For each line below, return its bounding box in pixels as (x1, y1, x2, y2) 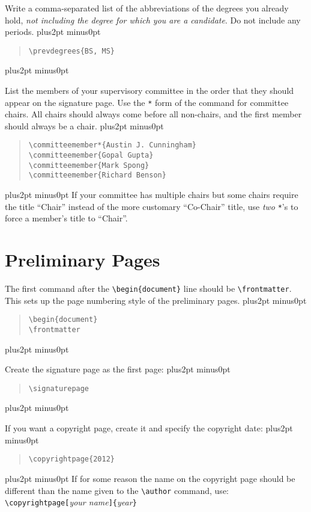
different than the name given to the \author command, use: (5, 484, 229, 496)
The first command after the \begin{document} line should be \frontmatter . (5, 282, 292, 295)
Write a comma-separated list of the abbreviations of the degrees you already (5, 2, 289, 14)
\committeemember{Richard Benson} (28, 171, 166, 180)
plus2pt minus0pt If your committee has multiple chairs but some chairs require (5, 188, 298, 201)
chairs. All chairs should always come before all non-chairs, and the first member (5, 108, 302, 120)
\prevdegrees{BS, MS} (28, 46, 115, 55)
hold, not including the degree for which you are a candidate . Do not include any (5, 13, 301, 26)
